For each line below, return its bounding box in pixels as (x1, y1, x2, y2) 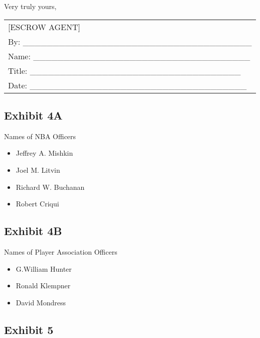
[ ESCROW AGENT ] (8, 21, 80, 33)
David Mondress (16, 297, 66, 307)
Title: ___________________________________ (8, 64, 241, 76)
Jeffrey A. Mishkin (16, 148, 73, 158)
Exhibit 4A (4, 107, 63, 123)
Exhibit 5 (4, 321, 54, 337)
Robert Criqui (16, 198, 59, 209)
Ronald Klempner (16, 280, 71, 291)
